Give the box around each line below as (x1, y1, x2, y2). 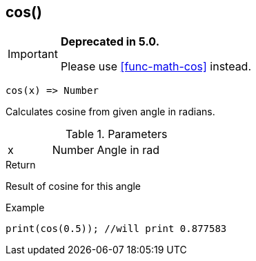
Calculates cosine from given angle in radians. (6, 106, 215, 118)
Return (6, 159, 36, 171)
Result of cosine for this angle (6, 180, 141, 193)
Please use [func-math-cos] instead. (60, 59, 252, 74)
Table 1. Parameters (65, 127, 168, 142)
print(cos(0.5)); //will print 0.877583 (6, 223, 227, 235)
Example (6, 202, 45, 214)
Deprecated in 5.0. (60, 35, 159, 49)
